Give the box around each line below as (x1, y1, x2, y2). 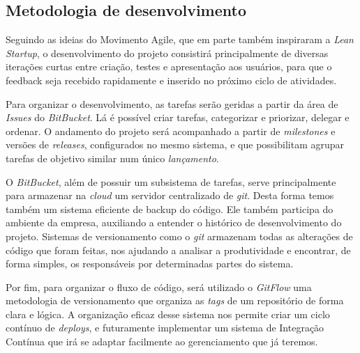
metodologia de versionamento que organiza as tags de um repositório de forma (6, 293, 344, 308)
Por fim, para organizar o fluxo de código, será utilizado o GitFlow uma (6, 279, 312, 294)
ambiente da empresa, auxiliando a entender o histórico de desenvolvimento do (6, 215, 342, 230)
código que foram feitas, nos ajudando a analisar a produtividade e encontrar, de (6, 242, 351, 257)
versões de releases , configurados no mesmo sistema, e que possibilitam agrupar (6, 137, 345, 152)
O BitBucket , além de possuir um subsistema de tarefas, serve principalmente (6, 174, 336, 189)
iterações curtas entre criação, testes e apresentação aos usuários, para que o (6, 59, 332, 74)
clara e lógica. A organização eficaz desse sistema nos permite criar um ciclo (6, 306, 330, 321)
